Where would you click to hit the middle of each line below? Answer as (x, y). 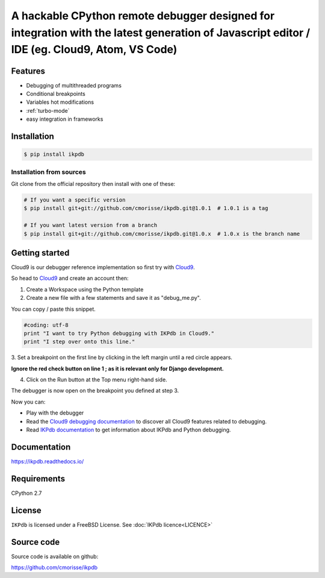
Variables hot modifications (60, 102)
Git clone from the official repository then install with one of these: (93, 183)
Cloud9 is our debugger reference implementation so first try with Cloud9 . (103, 267)
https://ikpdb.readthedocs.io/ (48, 461)
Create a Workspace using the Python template (85, 289)
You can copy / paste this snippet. (53, 309)
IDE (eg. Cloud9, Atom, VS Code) (94, 50)
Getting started (40, 252)
